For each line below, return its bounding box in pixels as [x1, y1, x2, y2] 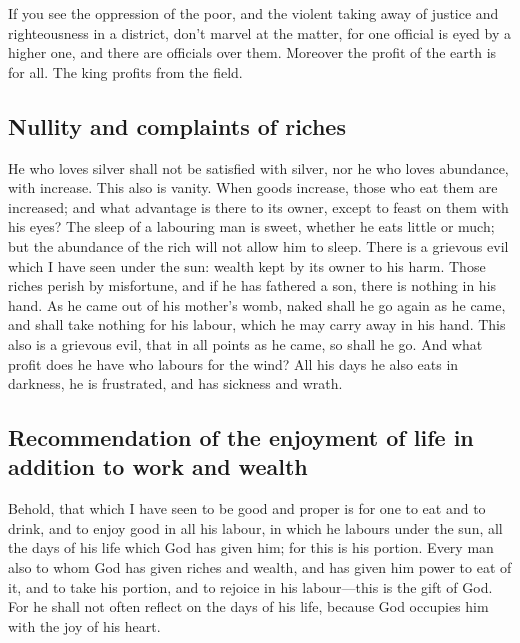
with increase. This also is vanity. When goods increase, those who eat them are [8, 177, 498, 198]
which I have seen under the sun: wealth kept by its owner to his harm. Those [8, 255, 486, 276]
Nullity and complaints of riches [8, 110, 346, 141]
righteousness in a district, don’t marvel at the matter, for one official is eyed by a [8, 22, 511, 43]
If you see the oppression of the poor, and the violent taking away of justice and [8, 3, 499, 23]
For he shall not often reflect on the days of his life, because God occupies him [8, 596, 489, 617]
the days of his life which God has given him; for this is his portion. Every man [8, 537, 494, 558]
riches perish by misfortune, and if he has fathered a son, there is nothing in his [8, 275, 497, 296]
